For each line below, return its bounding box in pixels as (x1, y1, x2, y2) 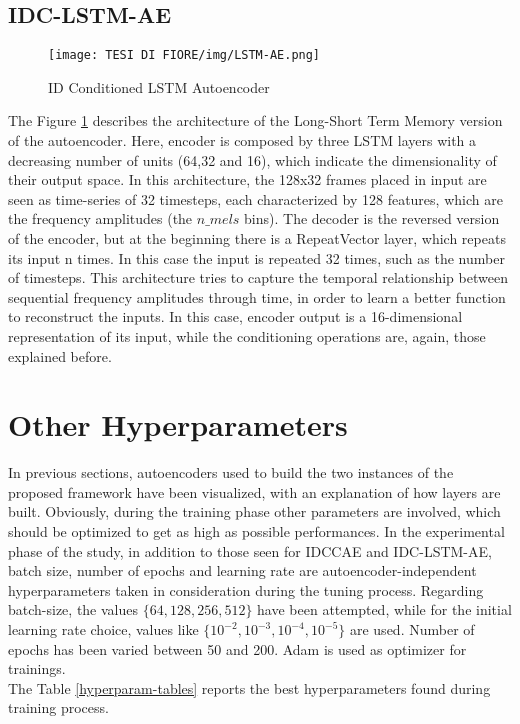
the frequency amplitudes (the (8, 208, 193, 229)
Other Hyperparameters (8, 404, 348, 445)
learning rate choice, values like (8, 619, 199, 640)
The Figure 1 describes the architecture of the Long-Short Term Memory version (8, 110, 503, 131)
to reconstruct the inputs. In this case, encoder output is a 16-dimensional (8, 306, 463, 327)
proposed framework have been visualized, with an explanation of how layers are (8, 481, 501, 502)
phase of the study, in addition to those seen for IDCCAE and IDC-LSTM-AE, (8, 540, 492, 561)
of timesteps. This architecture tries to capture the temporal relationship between (8, 267, 508, 288)
